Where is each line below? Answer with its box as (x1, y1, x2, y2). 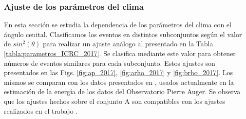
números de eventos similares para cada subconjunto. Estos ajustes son (4, 58, 215, 68)
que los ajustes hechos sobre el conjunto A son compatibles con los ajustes (4, 96, 225, 106)
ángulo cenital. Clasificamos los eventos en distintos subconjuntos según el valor (4, 29, 242, 39)
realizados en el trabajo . (4, 105, 78, 116)
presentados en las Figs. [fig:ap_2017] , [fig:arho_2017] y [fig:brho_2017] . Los (4, 67, 233, 78)
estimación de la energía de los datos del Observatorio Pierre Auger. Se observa (4, 86, 241, 97)
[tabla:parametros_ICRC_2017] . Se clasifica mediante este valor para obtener (4, 48, 236, 58)
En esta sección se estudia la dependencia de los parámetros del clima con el (4, 20, 231, 30)
